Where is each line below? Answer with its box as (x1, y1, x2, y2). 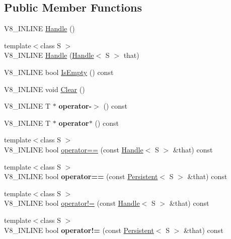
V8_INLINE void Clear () (4, 84, 85, 94)
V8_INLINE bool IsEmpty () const (4, 66, 114, 77)
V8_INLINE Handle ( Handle (4, 50, 94, 60)
